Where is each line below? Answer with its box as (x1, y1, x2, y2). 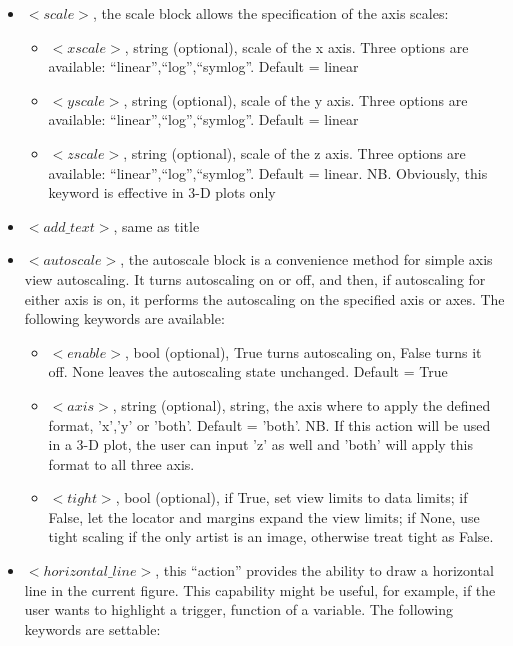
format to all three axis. (48, 453, 195, 474)
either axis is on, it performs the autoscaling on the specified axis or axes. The (24, 288, 505, 309)
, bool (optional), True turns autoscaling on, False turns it (124, 341, 482, 362)
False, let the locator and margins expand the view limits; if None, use (48, 506, 480, 527)
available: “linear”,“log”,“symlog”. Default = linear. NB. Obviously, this (48, 162, 488, 183)
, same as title (113, 215, 200, 236)
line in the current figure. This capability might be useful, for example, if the (24, 579, 496, 600)
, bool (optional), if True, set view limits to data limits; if (115, 487, 468, 508)
